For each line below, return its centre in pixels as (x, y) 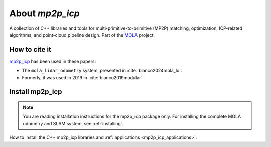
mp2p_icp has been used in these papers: (53, 61)
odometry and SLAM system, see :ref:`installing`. (73, 123)
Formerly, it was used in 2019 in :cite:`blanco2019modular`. (83, 77)
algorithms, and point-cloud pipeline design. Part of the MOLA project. (82, 35)
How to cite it (30, 49)
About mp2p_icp (45, 13)
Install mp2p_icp (36, 92)
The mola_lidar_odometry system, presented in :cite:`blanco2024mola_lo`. (102, 71)
